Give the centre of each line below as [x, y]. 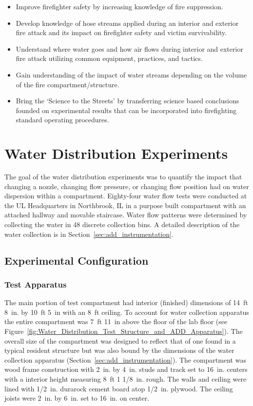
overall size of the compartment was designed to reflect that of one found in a [120, 340]
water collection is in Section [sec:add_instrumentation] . [89, 234]
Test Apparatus [36, 284]
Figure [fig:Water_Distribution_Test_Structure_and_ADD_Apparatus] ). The [124, 331]
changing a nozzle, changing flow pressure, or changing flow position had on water [127, 186]
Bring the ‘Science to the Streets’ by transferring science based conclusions [127, 101]
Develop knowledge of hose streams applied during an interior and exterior [127, 23]
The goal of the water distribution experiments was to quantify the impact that [123, 177]
